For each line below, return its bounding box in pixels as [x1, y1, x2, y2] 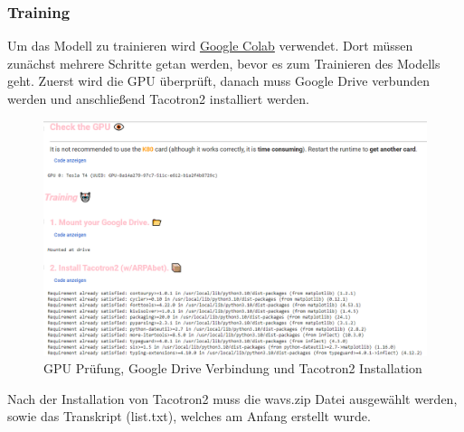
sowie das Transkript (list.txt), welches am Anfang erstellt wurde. [7, 407, 371, 426]
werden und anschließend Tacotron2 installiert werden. [7, 89, 309, 108]
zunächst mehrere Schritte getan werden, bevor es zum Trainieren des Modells [7, 53, 440, 72]
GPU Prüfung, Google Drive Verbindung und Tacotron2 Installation [43, 359, 422, 378]
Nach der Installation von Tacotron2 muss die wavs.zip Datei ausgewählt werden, [7, 389, 458, 408]
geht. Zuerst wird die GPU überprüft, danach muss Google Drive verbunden [7, 71, 430, 90]
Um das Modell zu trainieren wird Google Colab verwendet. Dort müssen [7, 36, 413, 55]
